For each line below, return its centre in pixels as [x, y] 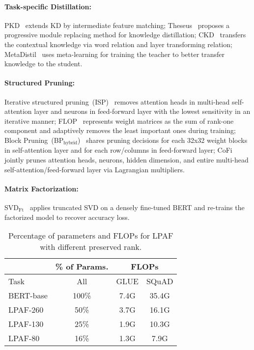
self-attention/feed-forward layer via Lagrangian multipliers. [95, 169]
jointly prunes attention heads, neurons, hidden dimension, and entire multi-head [127, 159]
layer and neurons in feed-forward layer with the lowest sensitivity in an [142, 111]
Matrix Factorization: [42, 188]
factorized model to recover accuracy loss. [67, 217]
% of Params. [82, 267]
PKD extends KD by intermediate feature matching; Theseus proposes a [117, 25]
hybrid [71, 143]
